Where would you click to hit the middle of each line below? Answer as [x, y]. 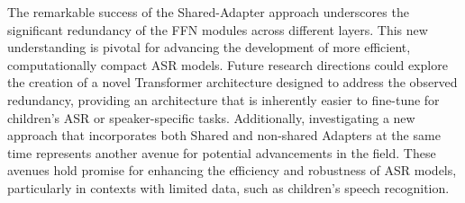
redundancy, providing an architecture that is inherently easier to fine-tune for [223, 99]
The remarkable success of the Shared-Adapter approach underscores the [208, 12]
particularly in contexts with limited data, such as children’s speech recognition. [228, 187]
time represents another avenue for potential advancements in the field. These [222, 152]
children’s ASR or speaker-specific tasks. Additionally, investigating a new [211, 117]
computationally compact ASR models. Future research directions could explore [228, 64]
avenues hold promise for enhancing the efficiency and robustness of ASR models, [232, 170]
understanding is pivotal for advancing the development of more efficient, [209, 47]
